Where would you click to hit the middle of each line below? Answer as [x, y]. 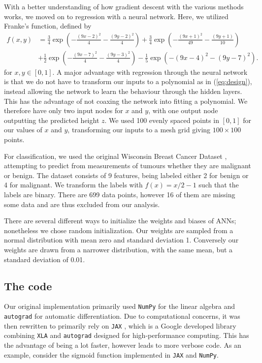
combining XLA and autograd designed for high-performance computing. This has [127, 335]
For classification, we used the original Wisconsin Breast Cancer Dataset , [115, 156]
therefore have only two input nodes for [64, 110]
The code [28, 286]
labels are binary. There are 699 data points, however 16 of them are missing [120, 194]
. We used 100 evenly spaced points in [162, 120]
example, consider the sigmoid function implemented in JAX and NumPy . [111, 354]
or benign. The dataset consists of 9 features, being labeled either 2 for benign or [126, 175]
